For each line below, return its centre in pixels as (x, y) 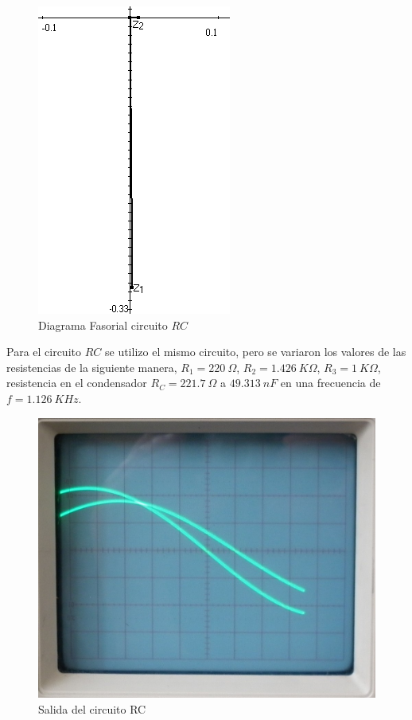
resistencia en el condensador (77, 383)
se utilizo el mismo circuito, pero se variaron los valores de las (255, 352)
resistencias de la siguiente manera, (92, 367)
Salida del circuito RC (92, 708)
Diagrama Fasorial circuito (103, 325)
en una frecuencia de (330, 383)
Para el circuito (44, 352)
